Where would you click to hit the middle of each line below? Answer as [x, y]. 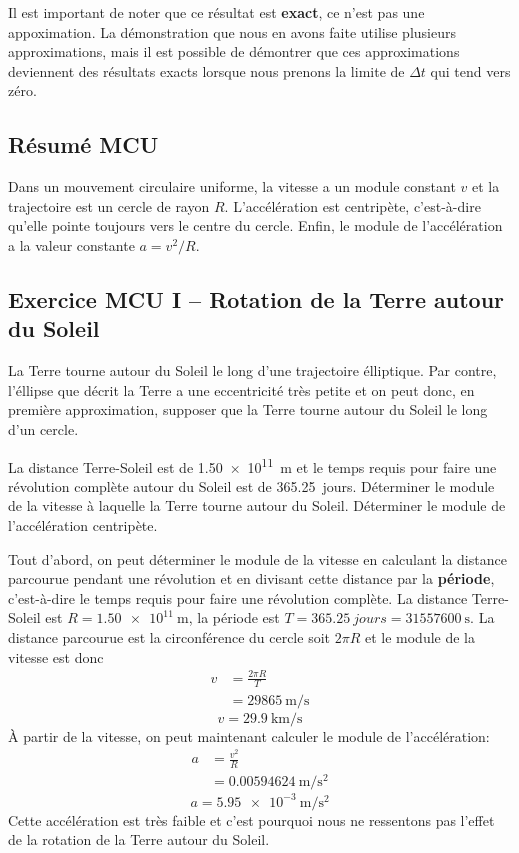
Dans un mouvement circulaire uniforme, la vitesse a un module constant [232, 186]
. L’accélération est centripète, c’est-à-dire [352, 205]
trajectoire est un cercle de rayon [109, 205]
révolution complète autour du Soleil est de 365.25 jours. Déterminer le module [251, 485]
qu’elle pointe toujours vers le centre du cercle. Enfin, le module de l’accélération [255, 225]
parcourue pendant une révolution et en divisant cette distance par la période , [251, 578]
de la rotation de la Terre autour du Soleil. [139, 839]
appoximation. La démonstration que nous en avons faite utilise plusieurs [232, 31]
